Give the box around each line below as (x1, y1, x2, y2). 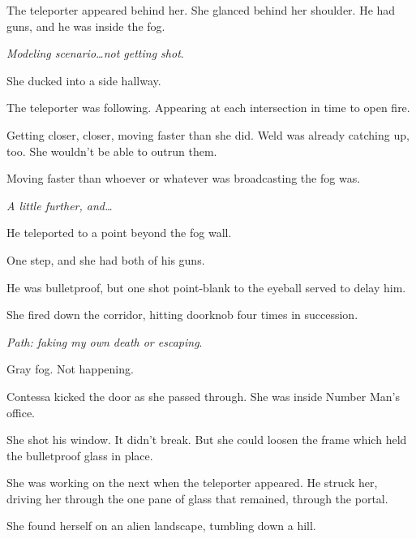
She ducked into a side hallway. (6, 71, 161, 88)
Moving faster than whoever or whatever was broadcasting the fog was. (6, 170, 361, 187)
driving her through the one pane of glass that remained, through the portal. (6, 489, 388, 507)
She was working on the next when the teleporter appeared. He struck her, (6, 474, 378, 491)
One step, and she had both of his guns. (6, 251, 205, 268)
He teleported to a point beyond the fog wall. (6, 224, 232, 241)
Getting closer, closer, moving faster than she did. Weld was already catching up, (6, 126, 410, 143)
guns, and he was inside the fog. (6, 17, 165, 34)
